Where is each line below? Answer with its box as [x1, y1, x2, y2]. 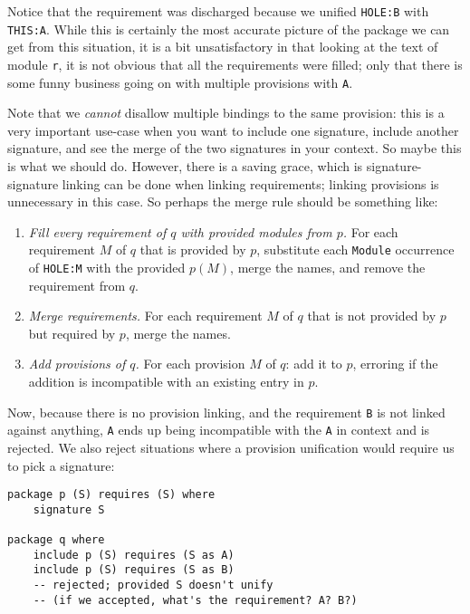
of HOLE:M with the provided [28, 258, 186, 277]
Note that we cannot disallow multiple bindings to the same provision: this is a [7, 103, 445, 122]
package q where [7, 533, 105, 547]
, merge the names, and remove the [230, 258, 426, 277]
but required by [28, 323, 116, 342]
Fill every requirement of [28, 222, 167, 241]
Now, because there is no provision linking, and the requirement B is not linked [7, 402, 446, 421]
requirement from [28, 275, 126, 294]
